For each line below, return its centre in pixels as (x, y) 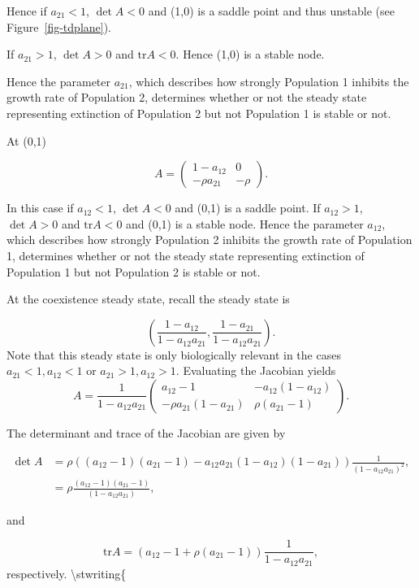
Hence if (27, 11)
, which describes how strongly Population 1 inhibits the (269, 81)
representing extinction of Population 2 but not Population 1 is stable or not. (199, 113)
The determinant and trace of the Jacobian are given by (146, 432)
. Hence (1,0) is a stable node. (250, 54)
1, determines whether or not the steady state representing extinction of (186, 255)
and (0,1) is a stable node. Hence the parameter (245, 223)
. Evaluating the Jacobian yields (256, 370)
